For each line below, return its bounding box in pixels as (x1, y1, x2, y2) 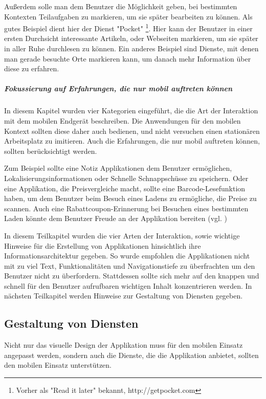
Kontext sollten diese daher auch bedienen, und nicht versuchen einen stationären (4, 125, 260, 136)
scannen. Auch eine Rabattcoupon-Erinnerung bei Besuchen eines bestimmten (4, 203, 249, 213)
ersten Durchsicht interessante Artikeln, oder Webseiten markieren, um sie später (4, 33, 258, 44)
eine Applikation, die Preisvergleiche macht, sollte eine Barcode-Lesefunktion (4, 183, 246, 193)
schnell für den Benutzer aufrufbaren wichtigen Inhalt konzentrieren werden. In (4, 280, 252, 291)
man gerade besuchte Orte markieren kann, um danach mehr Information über (4, 53, 251, 64)
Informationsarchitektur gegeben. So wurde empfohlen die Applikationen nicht (4, 250, 250, 261)
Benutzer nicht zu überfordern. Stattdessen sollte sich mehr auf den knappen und (4, 270, 259, 281)
